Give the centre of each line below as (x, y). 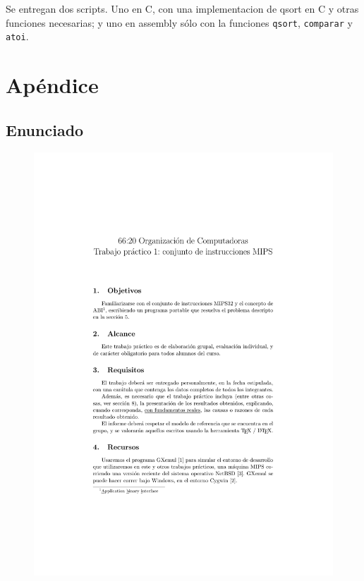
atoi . (17, 36)
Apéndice (52, 85)
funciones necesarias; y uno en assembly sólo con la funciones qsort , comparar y (179, 22)
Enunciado (45, 129)
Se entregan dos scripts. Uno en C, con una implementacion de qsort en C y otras (182, 8)
